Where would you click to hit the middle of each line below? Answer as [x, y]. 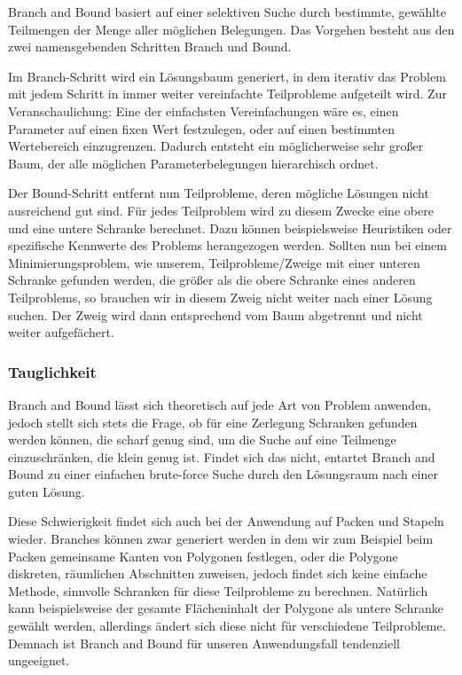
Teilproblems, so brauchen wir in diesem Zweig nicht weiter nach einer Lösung [220, 297]
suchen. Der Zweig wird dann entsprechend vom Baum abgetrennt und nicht [215, 314]
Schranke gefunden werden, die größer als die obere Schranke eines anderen [212, 280]
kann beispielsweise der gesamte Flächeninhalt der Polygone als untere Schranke [226, 608]
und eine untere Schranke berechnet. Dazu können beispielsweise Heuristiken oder [230, 228]
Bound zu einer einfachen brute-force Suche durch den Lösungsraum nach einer [223, 474]
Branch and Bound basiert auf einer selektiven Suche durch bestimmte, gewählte [227, 12]
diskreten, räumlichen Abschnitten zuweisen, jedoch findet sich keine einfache [218, 573]
